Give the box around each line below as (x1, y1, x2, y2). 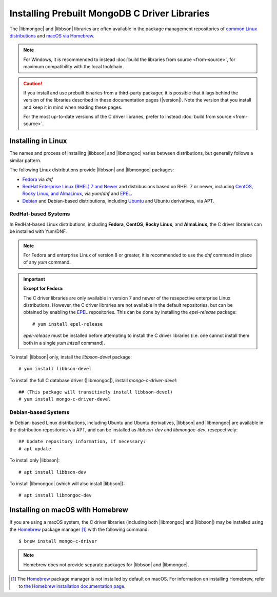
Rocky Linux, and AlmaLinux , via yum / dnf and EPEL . (22, 190, 133, 197)
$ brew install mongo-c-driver (18, 539, 97, 544)
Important (23, 276, 46, 282)
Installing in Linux (9, 136, 67, 146)
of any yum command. (23, 259, 71, 265)
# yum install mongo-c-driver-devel (18, 396, 111, 402)
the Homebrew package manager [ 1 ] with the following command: (9, 526, 149, 532)
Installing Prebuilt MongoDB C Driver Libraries (9, 8, 210, 19)
